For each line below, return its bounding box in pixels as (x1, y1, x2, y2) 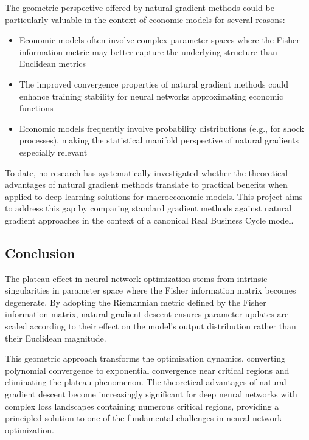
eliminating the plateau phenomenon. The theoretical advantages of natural (5, 376, 286, 388)
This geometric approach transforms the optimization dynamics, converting (5, 352, 285, 365)
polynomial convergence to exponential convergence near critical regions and (5, 363, 290, 376)
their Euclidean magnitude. (5, 331, 106, 344)
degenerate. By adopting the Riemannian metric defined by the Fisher (5, 295, 266, 308)
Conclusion (5, 243, 75, 262)
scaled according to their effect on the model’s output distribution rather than (5, 320, 296, 332)
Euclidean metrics (19, 57, 86, 70)
